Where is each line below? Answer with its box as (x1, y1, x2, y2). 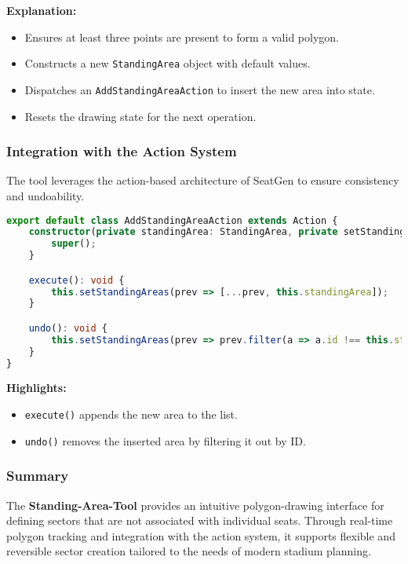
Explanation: (6, 2, 77, 18)
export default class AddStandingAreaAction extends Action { (6, 214, 338, 226)
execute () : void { (28, 274, 125, 286)
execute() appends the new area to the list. (24, 406, 238, 423)
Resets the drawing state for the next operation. (24, 108, 257, 124)
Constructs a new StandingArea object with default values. (24, 55, 311, 71)
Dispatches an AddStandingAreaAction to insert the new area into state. (24, 81, 375, 97)
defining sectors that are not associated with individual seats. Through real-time (6, 512, 393, 529)
